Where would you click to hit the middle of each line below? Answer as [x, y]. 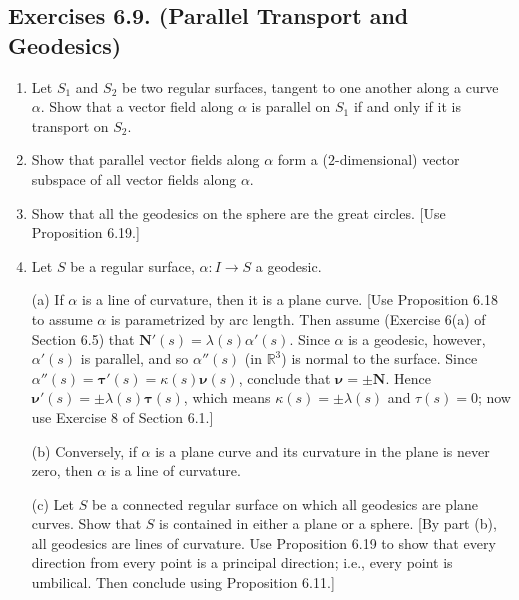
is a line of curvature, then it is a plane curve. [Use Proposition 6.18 [289, 299]
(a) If [47, 299]
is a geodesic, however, [417, 338]
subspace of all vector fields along [134, 178]
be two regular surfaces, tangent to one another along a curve [310, 86]
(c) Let [52, 503]
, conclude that [284, 377]
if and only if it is [407, 106]
